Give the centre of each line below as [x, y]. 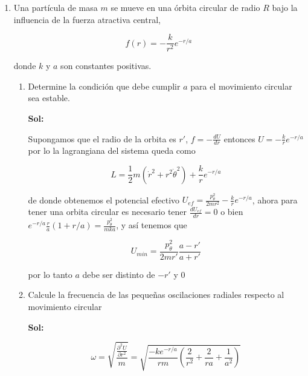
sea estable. [49, 98]
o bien [232, 212]
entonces [239, 138]
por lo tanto [50, 274]
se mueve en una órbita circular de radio [185, 7]
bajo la [285, 7]
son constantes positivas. [106, 66]
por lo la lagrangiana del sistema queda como [112, 150]
